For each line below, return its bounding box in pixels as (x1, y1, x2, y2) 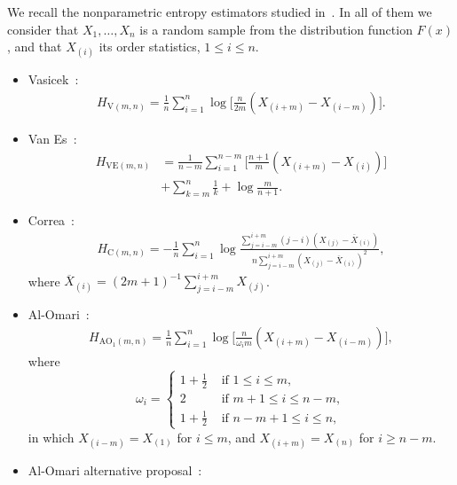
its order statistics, (98, 37, 201, 56)
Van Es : (28, 129, 77, 147)
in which (28, 427, 75, 446)
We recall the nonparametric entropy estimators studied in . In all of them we (7, 3, 432, 20)
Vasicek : (28, 70, 79, 89)
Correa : (28, 211, 75, 229)
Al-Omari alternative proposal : (28, 460, 202, 479)
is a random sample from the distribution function (139, 20, 413, 38)
